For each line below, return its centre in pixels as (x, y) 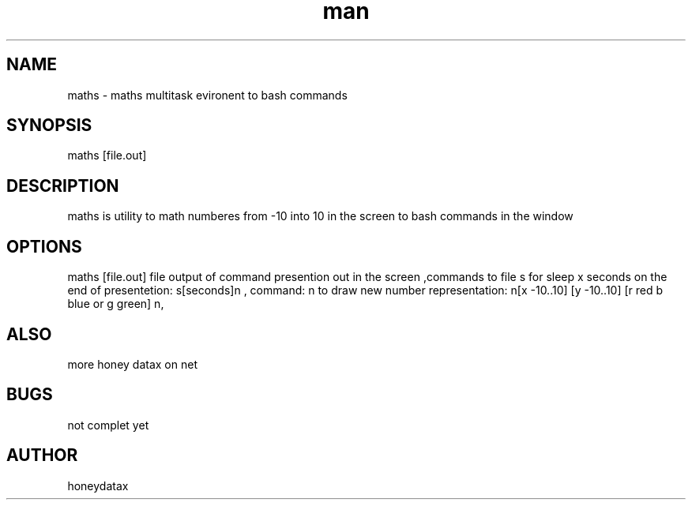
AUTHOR (42, 455)
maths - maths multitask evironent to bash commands (207, 95)
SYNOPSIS (49, 126)
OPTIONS (44, 246)
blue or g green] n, (116, 304)
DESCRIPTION (63, 186)
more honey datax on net (132, 364)
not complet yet (108, 425)
